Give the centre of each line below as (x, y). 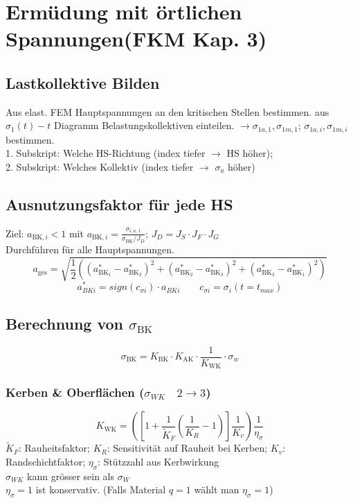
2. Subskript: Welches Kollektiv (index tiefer (100, 167)
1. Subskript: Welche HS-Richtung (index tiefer (106, 153)
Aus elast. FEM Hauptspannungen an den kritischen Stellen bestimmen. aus (168, 111)
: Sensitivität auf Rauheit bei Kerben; (187, 448)
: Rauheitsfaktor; (54, 448)
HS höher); (250, 153)
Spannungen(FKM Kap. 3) (136, 39)
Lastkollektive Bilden (83, 82)
